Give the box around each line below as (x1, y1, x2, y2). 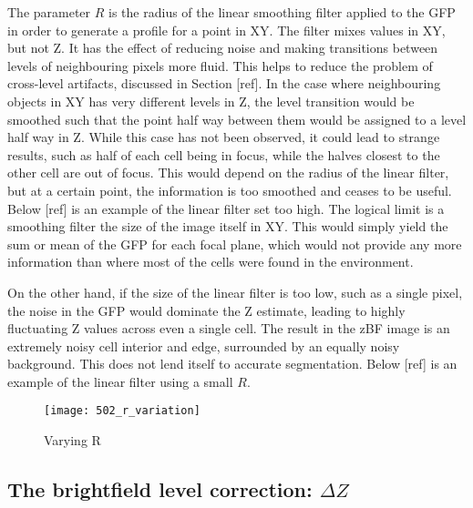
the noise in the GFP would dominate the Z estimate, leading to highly (7, 300, 406, 320)
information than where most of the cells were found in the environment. (7, 252, 414, 271)
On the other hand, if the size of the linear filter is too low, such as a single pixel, (7, 282, 463, 301)
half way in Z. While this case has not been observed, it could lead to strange (7, 127, 440, 147)
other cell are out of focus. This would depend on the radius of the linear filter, (7, 163, 449, 182)
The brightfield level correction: (7, 475, 313, 503)
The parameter (7, 3, 91, 21)
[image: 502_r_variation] (44, 404, 201, 418)
